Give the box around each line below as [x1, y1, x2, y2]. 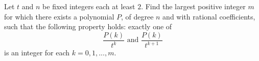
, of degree [121, 11, 154, 22]
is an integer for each [4, 47, 70, 58]
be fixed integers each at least [42, 1, 135, 11]
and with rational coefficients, [162, 11, 255, 22]
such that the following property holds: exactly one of [4, 21, 172, 32]
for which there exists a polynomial [4, 11, 114, 22]
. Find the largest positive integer [141, 1, 246, 11]
